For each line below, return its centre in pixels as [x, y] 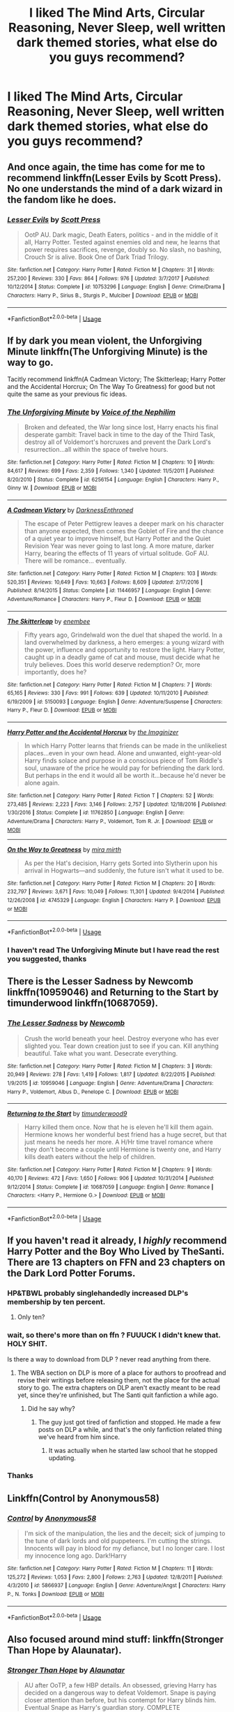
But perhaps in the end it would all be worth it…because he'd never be [125, 776]
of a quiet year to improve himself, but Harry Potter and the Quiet [117, 538]
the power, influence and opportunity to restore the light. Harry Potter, [124, 649]
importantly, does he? [55, 672]
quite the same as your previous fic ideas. [67, 394]
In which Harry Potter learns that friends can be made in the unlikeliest [126, 746]
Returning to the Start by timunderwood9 [67, 1114]
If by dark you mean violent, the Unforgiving [105, 340]
